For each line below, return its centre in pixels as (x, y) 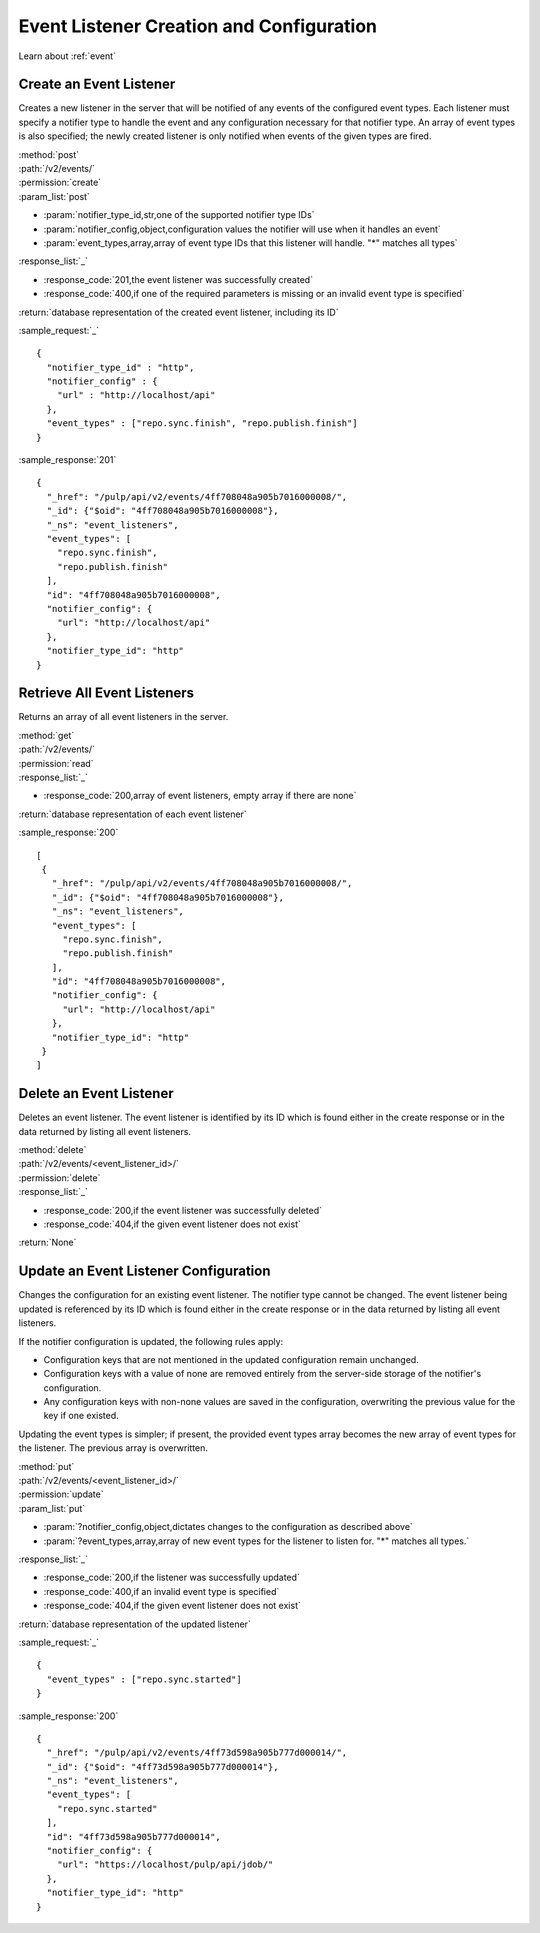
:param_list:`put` (52, 1508)
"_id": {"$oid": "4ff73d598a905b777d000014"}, (162, 1766)
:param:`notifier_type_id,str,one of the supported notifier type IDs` (179, 215)
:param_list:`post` (54, 196)
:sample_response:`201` (67, 460)
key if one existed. (81, 1416)
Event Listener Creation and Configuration (198, 26)
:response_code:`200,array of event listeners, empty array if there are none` (200, 796)
